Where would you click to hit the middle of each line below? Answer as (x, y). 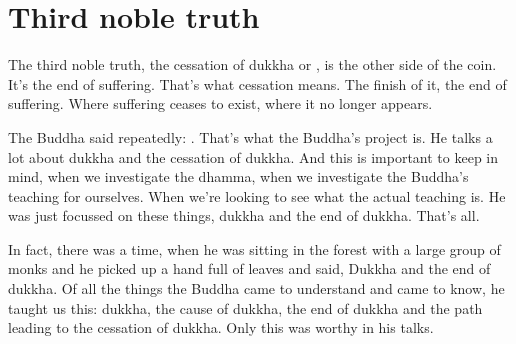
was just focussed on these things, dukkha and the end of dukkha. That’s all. (244, 215)
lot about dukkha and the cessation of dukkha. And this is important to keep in (253, 156)
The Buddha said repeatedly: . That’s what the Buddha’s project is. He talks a (250, 136)
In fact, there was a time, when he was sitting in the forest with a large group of (254, 248)
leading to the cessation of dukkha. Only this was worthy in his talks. (221, 327)
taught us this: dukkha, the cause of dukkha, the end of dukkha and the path (245, 307)
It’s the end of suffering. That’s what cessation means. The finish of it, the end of (257, 83)
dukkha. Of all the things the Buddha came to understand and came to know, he (256, 288)
